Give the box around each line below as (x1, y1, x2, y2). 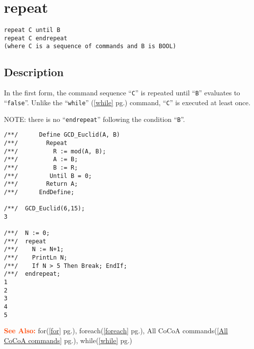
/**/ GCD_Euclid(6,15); (4, 205, 85, 212)
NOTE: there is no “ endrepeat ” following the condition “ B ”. (4, 114, 185, 124)
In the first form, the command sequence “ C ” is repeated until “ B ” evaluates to (4, 87, 240, 98)
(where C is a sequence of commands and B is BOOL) (4, 43, 176, 50)
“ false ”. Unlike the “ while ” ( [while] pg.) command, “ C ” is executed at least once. (4, 97, 251, 107)
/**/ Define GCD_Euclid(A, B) (4, 131, 120, 139)
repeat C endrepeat (4, 34, 67, 42)
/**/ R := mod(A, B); (4, 147, 106, 155)
